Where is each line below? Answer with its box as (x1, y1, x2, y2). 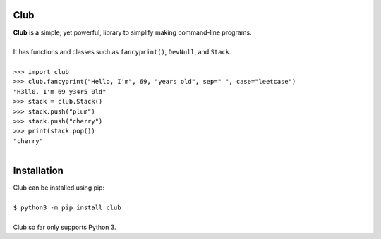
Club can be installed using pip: (13, 183, 105, 192)
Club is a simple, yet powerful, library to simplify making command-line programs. (13, 28, 252, 37)
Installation (13, 165, 64, 177)
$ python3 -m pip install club (13, 203, 121, 212)
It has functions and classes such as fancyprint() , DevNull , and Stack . (13, 48, 231, 56)
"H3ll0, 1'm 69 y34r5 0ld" (13, 87, 107, 95)
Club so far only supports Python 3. (13, 223, 116, 231)
